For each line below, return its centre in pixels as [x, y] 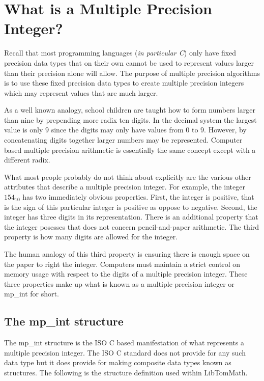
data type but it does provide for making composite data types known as [118, 362]
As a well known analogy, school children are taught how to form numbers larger [130, 110]
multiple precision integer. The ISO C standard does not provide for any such [125, 352]
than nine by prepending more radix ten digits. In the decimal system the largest [130, 119]
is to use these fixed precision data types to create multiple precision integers [124, 83]
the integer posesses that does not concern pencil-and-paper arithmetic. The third [132, 226]
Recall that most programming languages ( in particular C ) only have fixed [120, 53]
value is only [24, 130]
